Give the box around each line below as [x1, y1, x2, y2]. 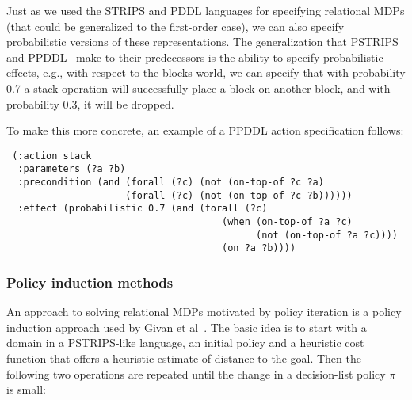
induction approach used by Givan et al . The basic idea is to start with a [6, 318, 367, 335]
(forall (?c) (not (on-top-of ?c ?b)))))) [125, 189, 353, 201]
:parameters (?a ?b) [17, 163, 126, 175]
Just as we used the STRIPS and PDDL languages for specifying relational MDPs [6, 2, 405, 18]
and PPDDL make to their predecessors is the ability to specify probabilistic [6, 48, 383, 65]
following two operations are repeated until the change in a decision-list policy [6, 365, 386, 382]
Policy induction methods [6, 272, 174, 291]
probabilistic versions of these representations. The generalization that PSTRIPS [6, 33, 399, 50]
